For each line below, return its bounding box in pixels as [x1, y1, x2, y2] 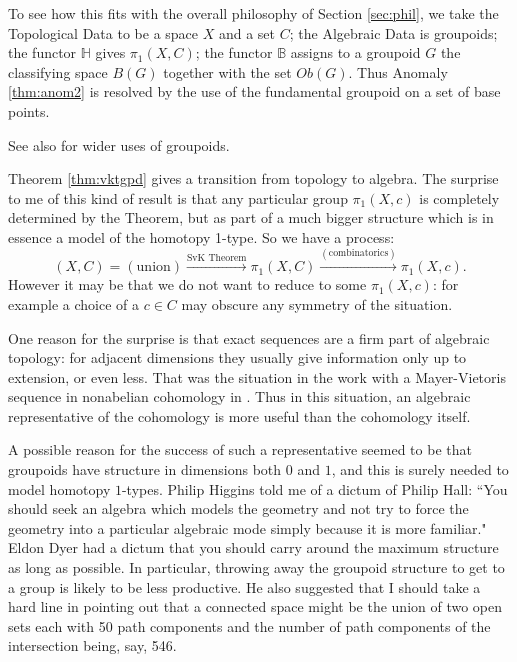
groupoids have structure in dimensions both [8, 459, 282, 480]
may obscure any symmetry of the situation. [181, 293, 453, 314]
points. [8, 100, 50, 121]
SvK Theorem [186, 252, 247, 263]
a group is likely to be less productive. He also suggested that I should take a [8, 576, 481, 597]
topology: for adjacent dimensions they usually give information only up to [8, 347, 467, 368]
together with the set [163, 61, 292, 82]
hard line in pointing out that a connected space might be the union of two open [8, 596, 503, 617]
